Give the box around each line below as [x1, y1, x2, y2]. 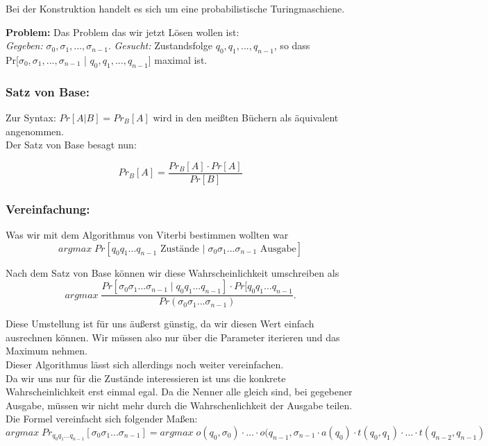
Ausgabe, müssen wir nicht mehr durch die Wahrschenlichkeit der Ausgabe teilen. [6, 397, 353, 412]
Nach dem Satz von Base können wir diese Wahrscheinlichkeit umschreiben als [6, 265, 339, 280]
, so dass [274, 38, 310, 53]
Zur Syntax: [6, 110, 56, 124]
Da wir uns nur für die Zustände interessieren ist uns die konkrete [6, 370, 286, 385]
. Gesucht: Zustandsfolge [108, 38, 212, 53]
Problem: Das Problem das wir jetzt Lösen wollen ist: [6, 24, 239, 39]
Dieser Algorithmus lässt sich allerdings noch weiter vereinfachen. [6, 357, 284, 372]
